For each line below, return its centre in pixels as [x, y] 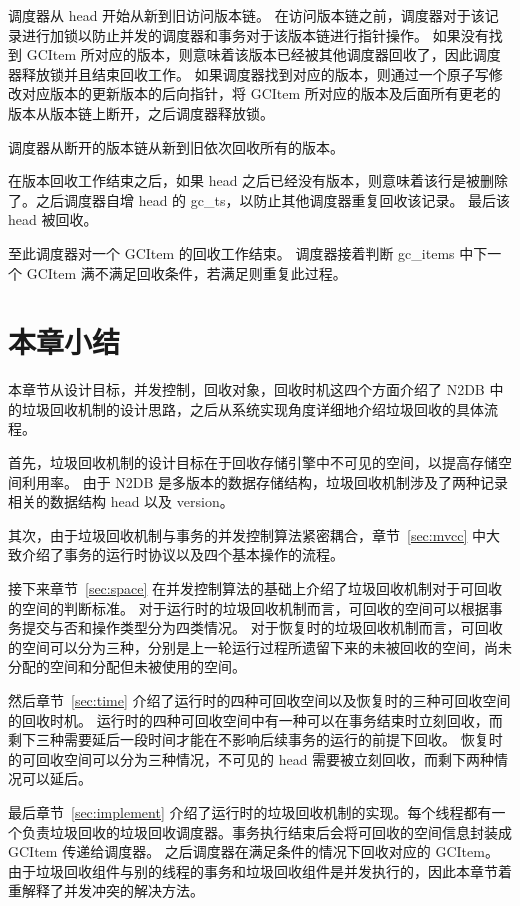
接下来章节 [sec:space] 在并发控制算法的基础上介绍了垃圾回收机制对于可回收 [255, 588]
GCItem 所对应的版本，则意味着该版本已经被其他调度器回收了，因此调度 [263, 54]
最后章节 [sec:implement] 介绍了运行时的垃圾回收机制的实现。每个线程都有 [250, 811]
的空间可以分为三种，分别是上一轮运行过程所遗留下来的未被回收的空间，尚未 [260, 646]
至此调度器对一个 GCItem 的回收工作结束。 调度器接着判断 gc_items [231, 252]
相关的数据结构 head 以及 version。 [121, 501]
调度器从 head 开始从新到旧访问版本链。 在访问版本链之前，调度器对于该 [246, 15]
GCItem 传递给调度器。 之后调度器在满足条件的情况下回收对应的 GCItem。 [253, 851]
